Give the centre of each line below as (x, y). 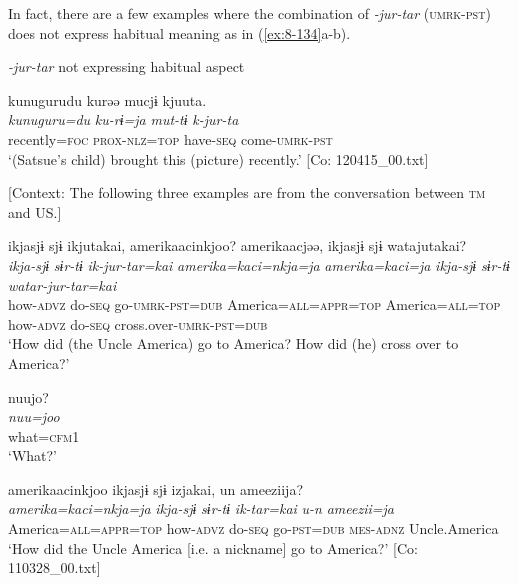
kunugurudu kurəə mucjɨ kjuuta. (107, 99)
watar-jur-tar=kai (62, 284)
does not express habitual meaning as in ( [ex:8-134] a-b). (179, 32)
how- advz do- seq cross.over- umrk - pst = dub (138, 323)
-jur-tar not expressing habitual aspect (126, 66)
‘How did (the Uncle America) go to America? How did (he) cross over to (233, 343)
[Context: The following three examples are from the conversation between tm (247, 192)
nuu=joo (34, 416)
